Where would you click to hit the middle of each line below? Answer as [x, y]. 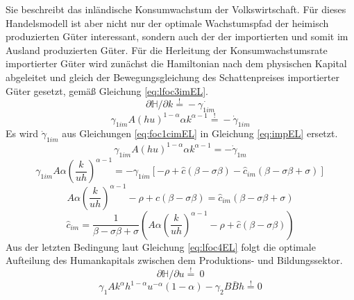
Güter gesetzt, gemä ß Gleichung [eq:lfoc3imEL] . [107, 90]
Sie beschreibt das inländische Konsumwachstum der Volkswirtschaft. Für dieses [176, 9]
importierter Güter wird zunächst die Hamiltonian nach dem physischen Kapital [176, 63]
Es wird [22, 133]
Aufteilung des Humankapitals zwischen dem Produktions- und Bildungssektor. [174, 260]
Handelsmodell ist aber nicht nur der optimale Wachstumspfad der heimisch [167, 23]
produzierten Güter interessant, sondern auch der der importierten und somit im [177, 36]
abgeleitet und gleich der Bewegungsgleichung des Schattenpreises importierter [172, 77]
